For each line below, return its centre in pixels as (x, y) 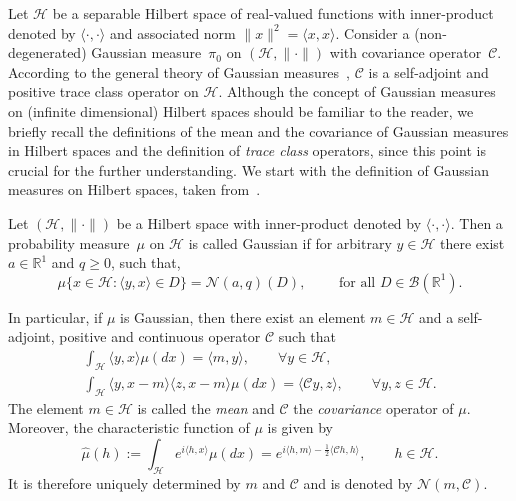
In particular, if (55, 316)
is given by (300, 427)
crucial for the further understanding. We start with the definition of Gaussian (248, 169)
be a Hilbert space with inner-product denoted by (269, 222)
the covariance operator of (373, 407)
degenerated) (47, 52)
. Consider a (372, 32)
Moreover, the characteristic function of (129, 427)
